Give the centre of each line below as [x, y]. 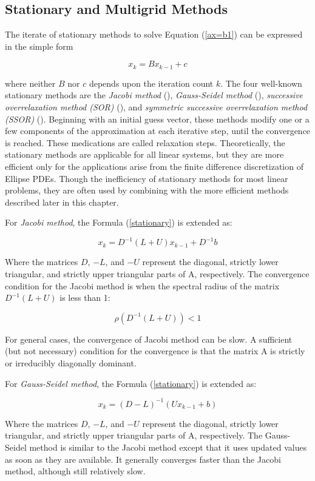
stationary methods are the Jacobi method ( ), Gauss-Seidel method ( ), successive [154, 95]
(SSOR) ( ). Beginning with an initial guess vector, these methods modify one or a [157, 119]
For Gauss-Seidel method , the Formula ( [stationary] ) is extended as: [131, 383]
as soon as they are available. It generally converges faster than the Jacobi [143, 459]
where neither [30, 83]
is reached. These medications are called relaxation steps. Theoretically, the [145, 142]
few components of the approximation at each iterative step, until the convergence [158, 131]
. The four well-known [261, 83]
